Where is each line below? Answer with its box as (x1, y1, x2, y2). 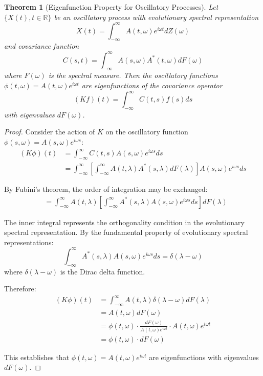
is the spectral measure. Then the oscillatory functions (48, 70, 218, 81)
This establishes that (4, 351, 70, 362)
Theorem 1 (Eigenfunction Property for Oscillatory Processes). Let (4, 2, 218, 12)
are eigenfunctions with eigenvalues (149, 351, 259, 362)
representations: (4, 236, 54, 247)
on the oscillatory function (105, 126, 188, 137)
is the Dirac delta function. (60, 266, 145, 276)
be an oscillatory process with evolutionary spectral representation (54, 11, 259, 22)
